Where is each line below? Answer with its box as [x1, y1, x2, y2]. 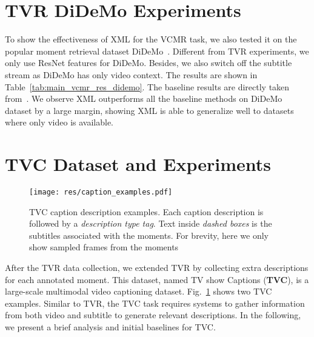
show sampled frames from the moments [29, 241, 179, 253]
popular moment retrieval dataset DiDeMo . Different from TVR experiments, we [5, 44, 309, 57]
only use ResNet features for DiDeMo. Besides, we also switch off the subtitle [5, 56, 292, 69]
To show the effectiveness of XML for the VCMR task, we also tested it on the [5, 33, 297, 45]
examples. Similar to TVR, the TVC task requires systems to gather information [5, 296, 305, 309]
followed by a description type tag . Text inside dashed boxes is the [29, 217, 272, 230]
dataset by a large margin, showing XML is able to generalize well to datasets [5, 104, 294, 116]
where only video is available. [5, 116, 114, 128]
